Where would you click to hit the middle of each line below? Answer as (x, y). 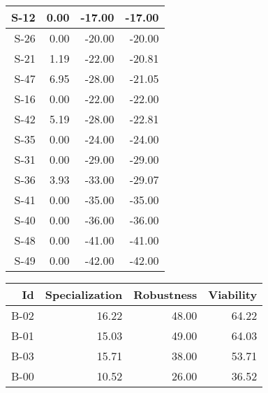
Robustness (165, 294)
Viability (233, 294)
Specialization (84, 294)
